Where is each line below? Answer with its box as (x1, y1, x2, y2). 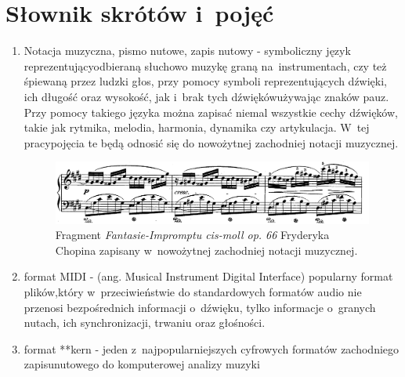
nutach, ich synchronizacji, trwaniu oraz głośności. (24, 314, 266, 331)
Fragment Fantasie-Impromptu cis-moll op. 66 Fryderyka (55, 227, 330, 243)
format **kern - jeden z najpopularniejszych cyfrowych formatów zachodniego (24, 340, 400, 357)
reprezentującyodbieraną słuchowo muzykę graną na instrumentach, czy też (24, 57, 387, 74)
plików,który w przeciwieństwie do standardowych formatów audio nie (24, 283, 362, 299)
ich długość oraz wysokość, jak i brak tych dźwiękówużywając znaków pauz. (24, 88, 389, 104)
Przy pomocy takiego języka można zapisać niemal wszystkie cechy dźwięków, (24, 103, 398, 120)
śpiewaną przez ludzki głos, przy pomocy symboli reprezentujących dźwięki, (24, 73, 387, 89)
